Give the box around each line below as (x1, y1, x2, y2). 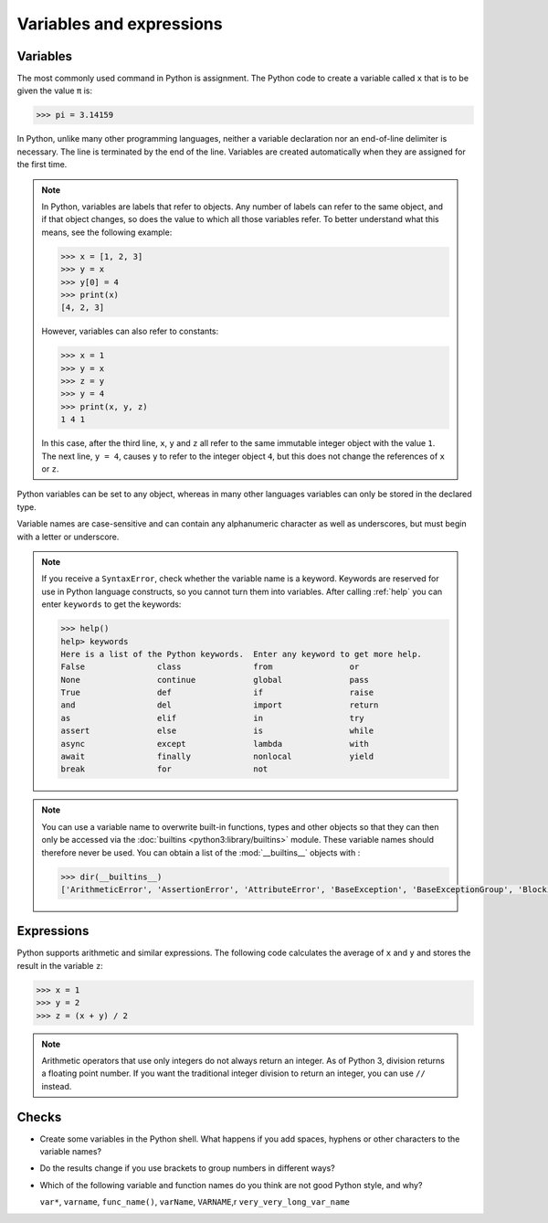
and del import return (60, 700, 379, 710)
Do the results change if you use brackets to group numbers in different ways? (39, 1163, 335, 1174)
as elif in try (60, 713, 364, 723)
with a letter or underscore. (16, 531, 120, 542)
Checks (16, 1109, 62, 1124)
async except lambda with (60, 739, 370, 749)
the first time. (16, 159, 68, 170)
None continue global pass (60, 675, 370, 685)
